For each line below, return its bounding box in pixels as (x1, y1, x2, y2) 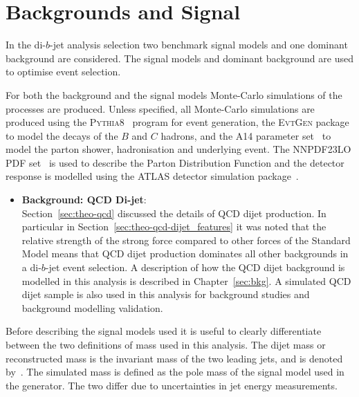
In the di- (6, 37, 46, 52)
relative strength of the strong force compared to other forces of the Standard (21, 232, 351, 247)
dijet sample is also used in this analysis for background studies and (21, 287, 310, 302)
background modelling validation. (21, 300, 163, 315)
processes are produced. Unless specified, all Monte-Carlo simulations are (6, 101, 315, 116)
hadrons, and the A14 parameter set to (160, 128, 331, 142)
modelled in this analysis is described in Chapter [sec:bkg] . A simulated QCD (21, 273, 351, 288)
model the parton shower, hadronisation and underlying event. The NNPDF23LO (6, 142, 351, 156)
